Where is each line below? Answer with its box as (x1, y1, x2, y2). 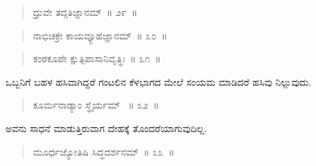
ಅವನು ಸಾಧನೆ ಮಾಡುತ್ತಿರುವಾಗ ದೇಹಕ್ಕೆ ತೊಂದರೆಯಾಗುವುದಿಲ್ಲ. (6, 120, 207, 135)
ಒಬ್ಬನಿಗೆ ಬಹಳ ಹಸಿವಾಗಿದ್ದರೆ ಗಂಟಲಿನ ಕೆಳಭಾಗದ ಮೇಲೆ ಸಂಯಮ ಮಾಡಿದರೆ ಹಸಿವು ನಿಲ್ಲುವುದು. (6, 74, 312, 89)
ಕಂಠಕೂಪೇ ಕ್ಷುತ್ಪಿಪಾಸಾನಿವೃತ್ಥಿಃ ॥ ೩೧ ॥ (33, 51, 161, 66)
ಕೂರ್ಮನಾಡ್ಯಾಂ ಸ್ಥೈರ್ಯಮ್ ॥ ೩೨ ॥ (33, 98, 159, 112)
